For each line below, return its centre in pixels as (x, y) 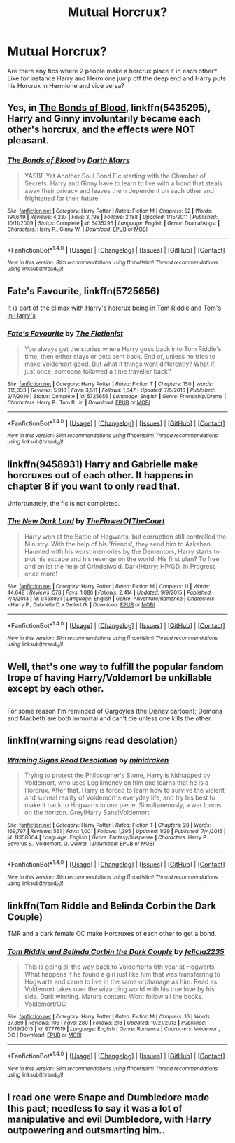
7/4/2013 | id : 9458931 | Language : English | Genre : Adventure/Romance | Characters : (112, 599)
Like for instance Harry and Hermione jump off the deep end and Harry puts (116, 78)
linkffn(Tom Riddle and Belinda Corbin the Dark (112, 906)
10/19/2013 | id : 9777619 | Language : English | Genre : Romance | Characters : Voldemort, (114, 1029)
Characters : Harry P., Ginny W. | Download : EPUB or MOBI (78, 229)
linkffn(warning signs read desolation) (93, 740)
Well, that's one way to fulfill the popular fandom (115, 667)
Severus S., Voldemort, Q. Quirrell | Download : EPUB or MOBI (81, 844)
